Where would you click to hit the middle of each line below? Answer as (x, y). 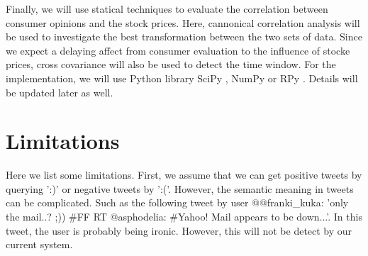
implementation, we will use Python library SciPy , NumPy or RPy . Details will (182, 78)
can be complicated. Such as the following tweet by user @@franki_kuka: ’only (177, 202)
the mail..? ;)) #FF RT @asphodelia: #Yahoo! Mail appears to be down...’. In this (184, 217)
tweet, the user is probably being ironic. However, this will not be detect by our (179, 230)
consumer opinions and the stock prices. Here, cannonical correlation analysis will (183, 22)
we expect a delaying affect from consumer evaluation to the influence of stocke (178, 50)
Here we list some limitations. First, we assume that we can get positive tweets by (184, 175)
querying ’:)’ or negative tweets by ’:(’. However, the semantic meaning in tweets (180, 188)
